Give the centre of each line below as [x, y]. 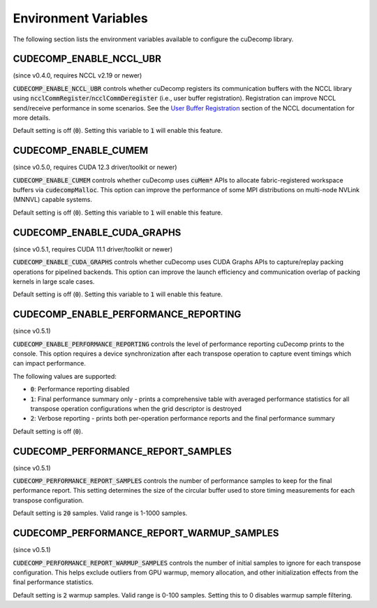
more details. [32, 118]
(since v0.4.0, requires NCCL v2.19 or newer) [77, 75]
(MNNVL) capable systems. [53, 200]
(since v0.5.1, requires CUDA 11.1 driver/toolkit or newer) [93, 249]
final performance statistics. [53, 582]
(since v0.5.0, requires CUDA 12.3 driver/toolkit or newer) [95, 167]
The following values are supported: [65, 376]
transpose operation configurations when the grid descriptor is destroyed [136, 408]
